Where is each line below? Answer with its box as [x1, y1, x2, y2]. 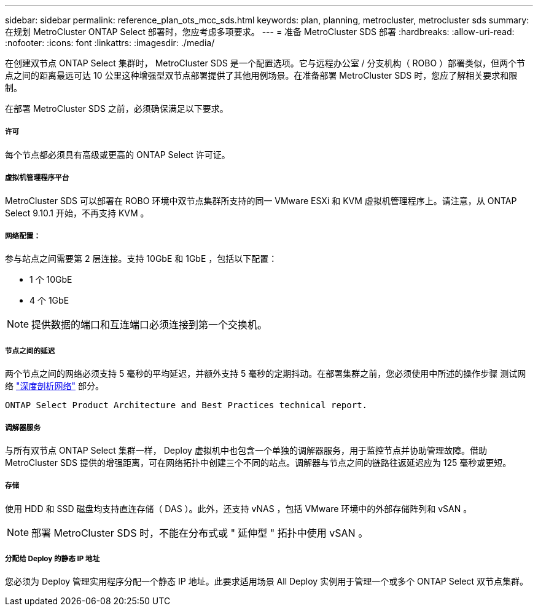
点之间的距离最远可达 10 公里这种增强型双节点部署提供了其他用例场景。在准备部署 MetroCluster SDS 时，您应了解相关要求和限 [5, 70, 518, 81]
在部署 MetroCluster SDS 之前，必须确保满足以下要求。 [5, 103, 228, 114]
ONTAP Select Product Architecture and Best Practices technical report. [5, 400, 368, 411]
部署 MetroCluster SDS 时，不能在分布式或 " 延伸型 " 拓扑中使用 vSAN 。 [31, 526, 368, 539]
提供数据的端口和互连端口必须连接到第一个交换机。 [31, 318, 268, 331]
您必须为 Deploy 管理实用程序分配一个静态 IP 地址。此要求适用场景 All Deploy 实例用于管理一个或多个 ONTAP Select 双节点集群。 [5, 576, 528, 587]
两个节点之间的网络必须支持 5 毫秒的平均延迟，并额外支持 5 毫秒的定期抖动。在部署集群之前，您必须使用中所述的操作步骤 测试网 [5, 368, 526, 379]
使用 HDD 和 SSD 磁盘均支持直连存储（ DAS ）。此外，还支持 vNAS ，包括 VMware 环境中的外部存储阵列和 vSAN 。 [5, 503, 472, 514]
